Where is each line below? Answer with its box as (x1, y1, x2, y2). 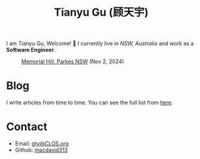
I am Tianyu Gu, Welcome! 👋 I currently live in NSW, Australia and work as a (6, 40, 194, 47)
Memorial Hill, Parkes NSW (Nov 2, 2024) (21, 58, 125, 65)
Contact (6, 120, 48, 134)
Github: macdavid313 (14, 146, 68, 154)
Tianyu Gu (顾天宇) (54, 5, 149, 19)
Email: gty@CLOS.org (14, 140, 69, 148)
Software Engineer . (6, 46, 56, 54)
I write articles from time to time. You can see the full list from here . (6, 99, 173, 106)
